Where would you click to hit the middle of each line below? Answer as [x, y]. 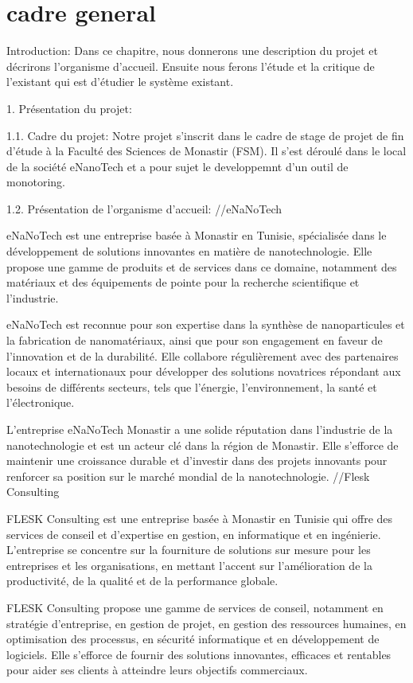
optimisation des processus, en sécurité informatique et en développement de [193, 639]
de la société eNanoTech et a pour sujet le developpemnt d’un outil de [177, 166]
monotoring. [36, 182]
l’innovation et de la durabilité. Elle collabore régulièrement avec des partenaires [203, 355]
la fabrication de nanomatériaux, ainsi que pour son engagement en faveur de [195, 340]
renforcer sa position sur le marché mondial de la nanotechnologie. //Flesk [188, 476]
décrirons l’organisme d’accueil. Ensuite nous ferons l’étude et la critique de [191, 66]
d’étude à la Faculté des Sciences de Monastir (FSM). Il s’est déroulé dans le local [206, 151]
